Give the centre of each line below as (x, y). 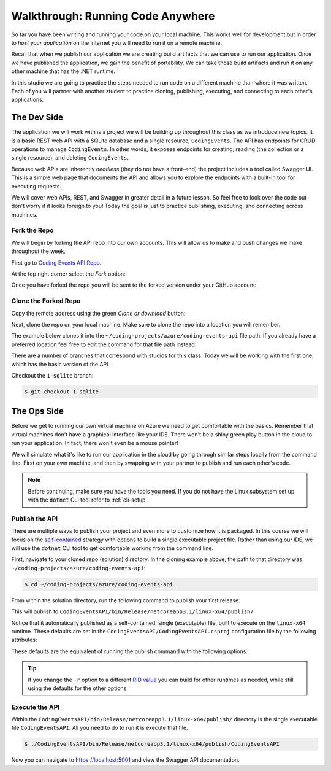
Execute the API (36, 707)
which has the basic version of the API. (61, 364)
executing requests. (36, 186)
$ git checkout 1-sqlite (62, 392)
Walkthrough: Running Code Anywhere (113, 16)
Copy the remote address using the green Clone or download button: (98, 313)
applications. (28, 100)
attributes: (24, 640)
